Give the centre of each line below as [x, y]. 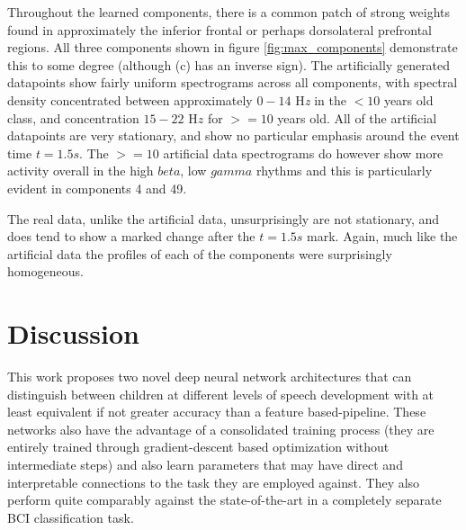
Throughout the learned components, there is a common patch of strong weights [229, 12]
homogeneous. [45, 271]
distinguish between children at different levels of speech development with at [221, 394]
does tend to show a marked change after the [131, 236]
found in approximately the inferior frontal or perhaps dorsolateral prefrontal [220, 29]
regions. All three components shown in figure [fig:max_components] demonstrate [233, 47]
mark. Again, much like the [382, 236]
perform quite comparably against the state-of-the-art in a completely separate [224, 500]
